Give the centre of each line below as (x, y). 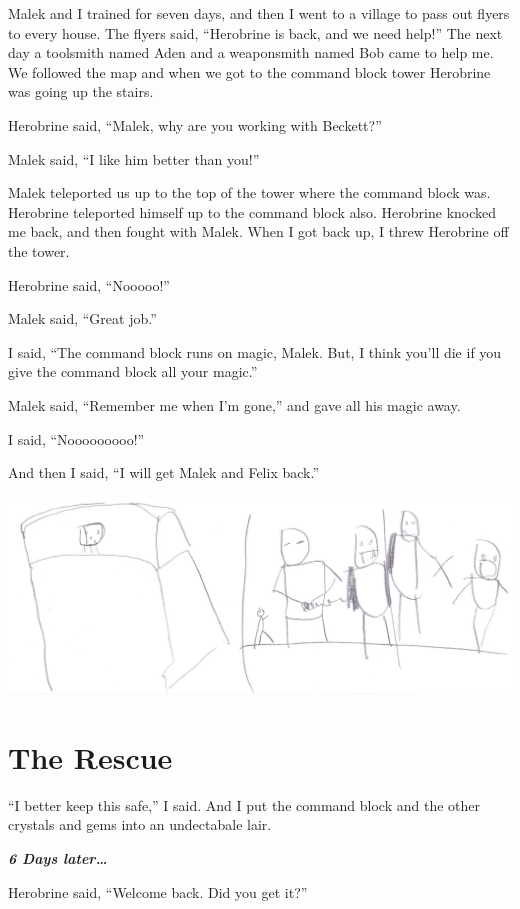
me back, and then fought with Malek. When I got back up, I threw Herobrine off (258, 231)
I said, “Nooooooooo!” (76, 438)
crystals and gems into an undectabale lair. (140, 824)
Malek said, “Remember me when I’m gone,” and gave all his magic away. (234, 404)
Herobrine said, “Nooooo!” (89, 284)
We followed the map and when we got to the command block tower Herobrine (249, 71)
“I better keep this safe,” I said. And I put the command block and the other (244, 804)
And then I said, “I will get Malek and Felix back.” (163, 472)
